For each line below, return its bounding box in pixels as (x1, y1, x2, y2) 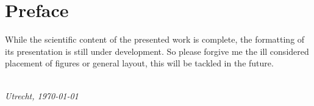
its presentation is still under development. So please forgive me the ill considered (5, 44, 309, 57)
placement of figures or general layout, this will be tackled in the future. (5, 57, 274, 69)
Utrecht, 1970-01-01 (5, 89, 79, 102)
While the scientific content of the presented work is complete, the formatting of (5, 33, 305, 46)
